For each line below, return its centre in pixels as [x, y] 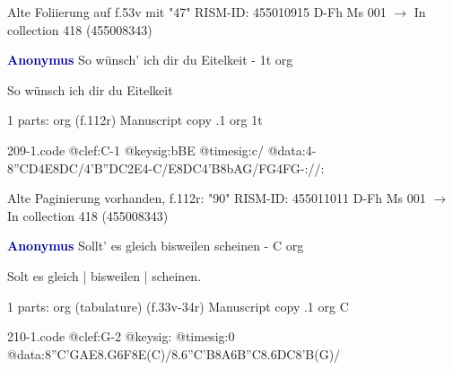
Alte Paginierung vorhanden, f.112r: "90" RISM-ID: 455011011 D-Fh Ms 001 [217, 198]
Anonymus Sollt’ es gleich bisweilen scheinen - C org [156, 246]
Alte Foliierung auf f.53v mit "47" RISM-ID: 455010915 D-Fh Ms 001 [197, 12]
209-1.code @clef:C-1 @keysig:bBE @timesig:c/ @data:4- [162, 150]
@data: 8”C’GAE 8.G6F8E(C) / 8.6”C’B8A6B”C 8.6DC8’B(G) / [174, 353]
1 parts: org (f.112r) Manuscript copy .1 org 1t [135, 120]
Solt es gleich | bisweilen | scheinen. [105, 275]
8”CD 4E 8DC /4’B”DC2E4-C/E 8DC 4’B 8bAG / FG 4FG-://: [166, 167]
